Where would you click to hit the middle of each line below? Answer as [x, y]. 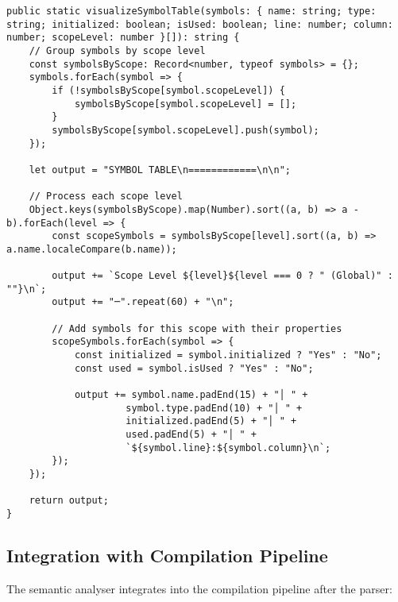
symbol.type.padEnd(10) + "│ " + [214, 408]
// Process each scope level [106, 197]
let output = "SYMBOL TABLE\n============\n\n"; [160, 170]
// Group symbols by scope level [117, 50]
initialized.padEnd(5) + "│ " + [211, 421]
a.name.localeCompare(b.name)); [92, 249]
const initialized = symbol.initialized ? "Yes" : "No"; [228, 355]
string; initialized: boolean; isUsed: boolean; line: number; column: [200, 24]
